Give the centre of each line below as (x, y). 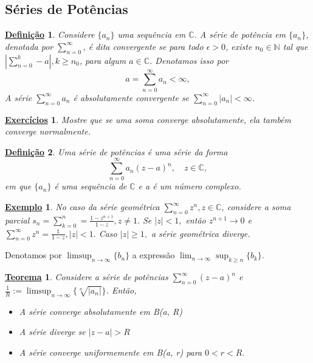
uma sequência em (152, 34)
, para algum (103, 60)
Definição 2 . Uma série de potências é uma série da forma (116, 151)
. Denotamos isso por (189, 60)
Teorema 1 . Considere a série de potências (87, 277)
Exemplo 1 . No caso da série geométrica (82, 207)
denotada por (29, 46)
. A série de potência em (240, 34)
